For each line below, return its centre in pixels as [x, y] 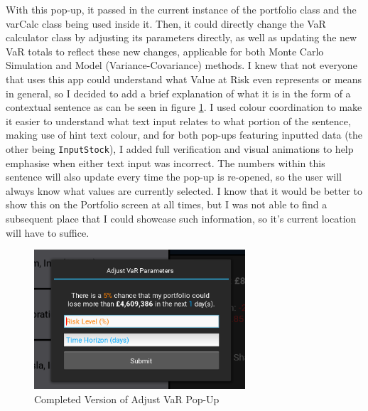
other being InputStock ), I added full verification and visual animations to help [180, 148]
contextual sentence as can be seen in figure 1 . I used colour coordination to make [184, 107]
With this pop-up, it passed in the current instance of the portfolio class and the [181, 9]
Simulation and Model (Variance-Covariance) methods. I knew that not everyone [182, 65]
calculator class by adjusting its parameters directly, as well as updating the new [182, 37]
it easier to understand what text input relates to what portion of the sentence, [178, 121]
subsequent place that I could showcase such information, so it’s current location [181, 218]
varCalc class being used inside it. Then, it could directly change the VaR [166, 23]
